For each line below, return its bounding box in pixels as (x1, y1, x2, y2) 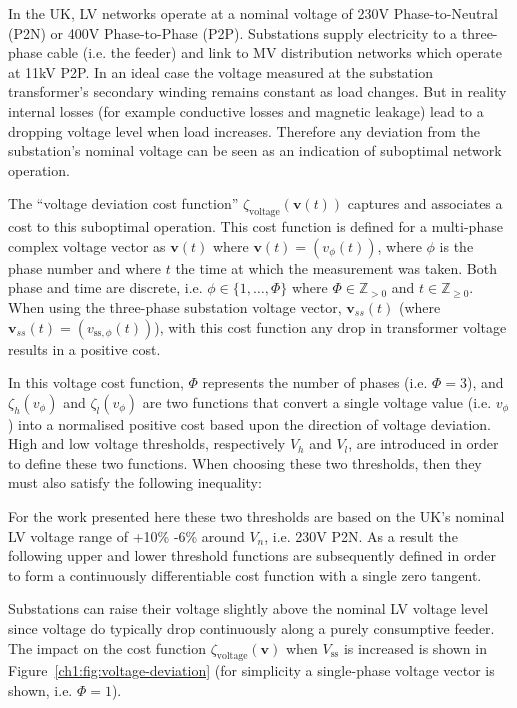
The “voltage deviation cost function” (8, 193, 239, 214)
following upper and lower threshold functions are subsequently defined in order (8, 545, 496, 566)
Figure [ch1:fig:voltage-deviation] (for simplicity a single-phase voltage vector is (8, 660, 495, 681)
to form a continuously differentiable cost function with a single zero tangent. (8, 564, 482, 585)
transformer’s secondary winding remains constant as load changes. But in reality (8, 81, 507, 102)
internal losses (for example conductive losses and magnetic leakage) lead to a (8, 100, 484, 121)
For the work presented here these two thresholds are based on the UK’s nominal (8, 506, 505, 527)
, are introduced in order (348, 433, 499, 454)
